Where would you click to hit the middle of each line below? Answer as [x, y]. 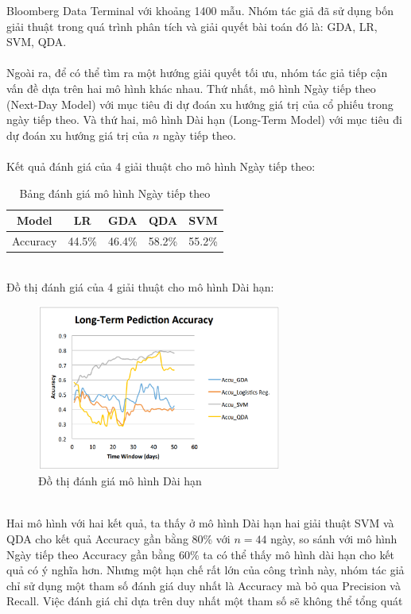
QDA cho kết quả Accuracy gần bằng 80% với [118, 539]
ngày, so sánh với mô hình [334, 539]
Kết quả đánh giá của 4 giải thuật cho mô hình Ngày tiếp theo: [161, 166]
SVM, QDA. [37, 42]
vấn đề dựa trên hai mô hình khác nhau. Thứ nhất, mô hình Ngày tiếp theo [191, 88]
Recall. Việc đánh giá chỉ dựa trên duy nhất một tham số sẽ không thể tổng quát [205, 601]
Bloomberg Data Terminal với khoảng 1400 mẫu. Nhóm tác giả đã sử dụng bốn [200, 10]
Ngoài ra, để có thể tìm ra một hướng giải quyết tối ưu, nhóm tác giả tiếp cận [197, 73]
